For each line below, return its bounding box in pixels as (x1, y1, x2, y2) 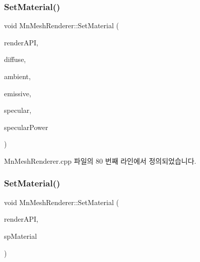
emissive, (4, 88, 31, 98)
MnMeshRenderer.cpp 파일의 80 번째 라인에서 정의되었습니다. (4, 155, 196, 166)
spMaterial (4, 230, 37, 241)
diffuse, (4, 54, 26, 64)
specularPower (4, 121, 48, 132)
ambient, (4, 71, 31, 81)
